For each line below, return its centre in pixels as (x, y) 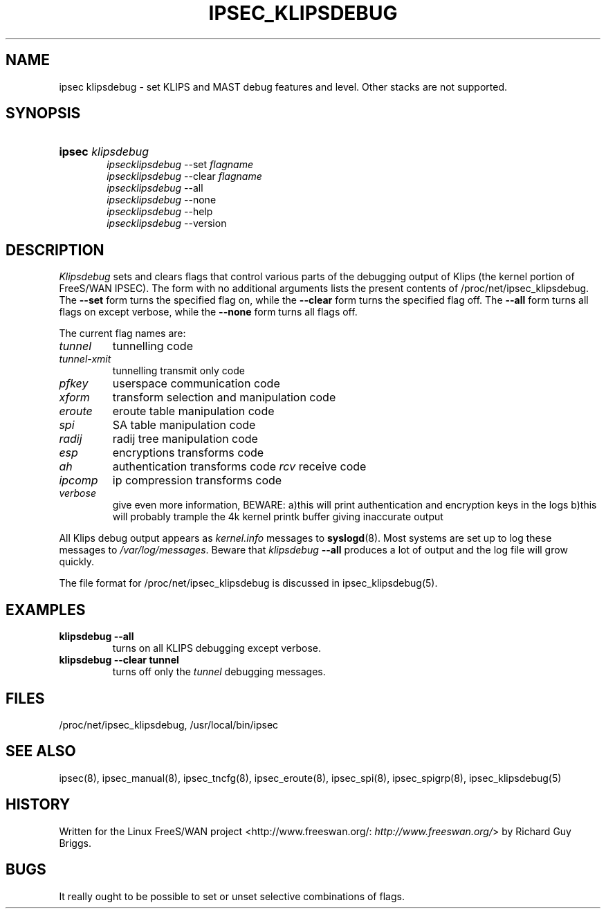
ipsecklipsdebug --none (162, 200)
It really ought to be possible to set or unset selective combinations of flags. (232, 896)
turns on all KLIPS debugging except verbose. (217, 648)
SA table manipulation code (184, 425)
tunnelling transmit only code (178, 371)
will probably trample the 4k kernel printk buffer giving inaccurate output (278, 517)
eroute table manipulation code (193, 411)
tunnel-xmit (85, 359)
